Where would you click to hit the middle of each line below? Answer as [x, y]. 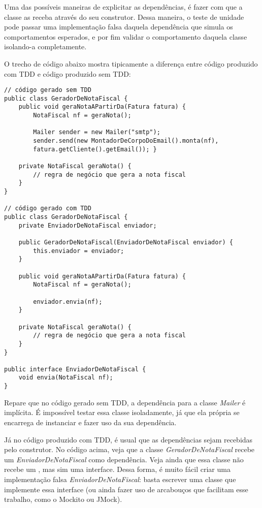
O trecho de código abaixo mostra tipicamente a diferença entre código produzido [131, 63]
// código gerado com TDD [48, 209]
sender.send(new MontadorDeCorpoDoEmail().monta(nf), [126, 141]
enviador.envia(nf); [68, 301]
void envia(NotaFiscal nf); [66, 378]
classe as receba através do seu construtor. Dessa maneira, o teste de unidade [124, 17]
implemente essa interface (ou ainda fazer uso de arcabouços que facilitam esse [126, 489]
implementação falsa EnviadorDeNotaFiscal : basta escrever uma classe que [120, 479]
